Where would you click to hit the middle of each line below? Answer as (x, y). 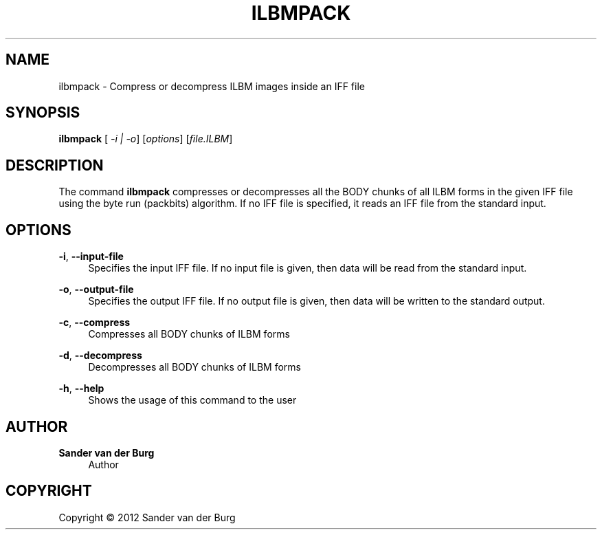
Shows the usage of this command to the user (192, 400)
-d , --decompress (100, 356)
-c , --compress (94, 323)
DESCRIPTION (55, 165)
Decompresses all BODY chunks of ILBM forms (194, 367)
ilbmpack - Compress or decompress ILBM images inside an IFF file (212, 86)
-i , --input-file (91, 256)
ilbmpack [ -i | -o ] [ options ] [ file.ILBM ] (146, 139)
